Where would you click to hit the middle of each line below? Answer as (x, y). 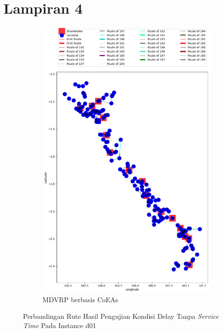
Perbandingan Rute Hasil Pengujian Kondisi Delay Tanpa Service (121, 316)
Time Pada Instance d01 (60, 325)
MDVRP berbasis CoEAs (81, 300)
